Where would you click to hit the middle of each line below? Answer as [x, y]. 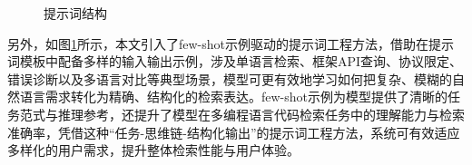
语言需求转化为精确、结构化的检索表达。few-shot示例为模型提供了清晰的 [234, 97]
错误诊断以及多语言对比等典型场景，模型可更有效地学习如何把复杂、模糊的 [230, 78]
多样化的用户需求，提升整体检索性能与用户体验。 [153, 150]
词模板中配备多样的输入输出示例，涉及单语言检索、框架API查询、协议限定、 [235, 61]
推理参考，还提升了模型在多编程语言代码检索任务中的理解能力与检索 [261, 114]
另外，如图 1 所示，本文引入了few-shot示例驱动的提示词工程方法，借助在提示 [231, 43]
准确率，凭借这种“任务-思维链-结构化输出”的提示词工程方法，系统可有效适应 [234, 132]
